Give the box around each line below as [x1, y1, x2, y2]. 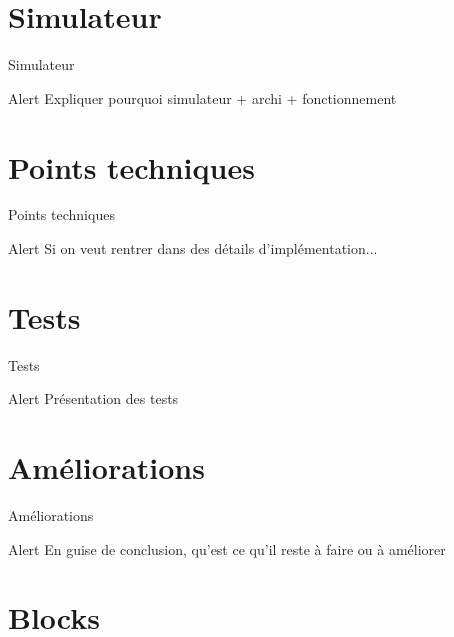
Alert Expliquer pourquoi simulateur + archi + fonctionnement [8, 87, 397, 108]
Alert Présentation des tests [8, 388, 179, 409]
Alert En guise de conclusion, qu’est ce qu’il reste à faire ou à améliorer [8, 538, 446, 559]
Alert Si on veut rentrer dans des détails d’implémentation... [8, 238, 378, 259]
